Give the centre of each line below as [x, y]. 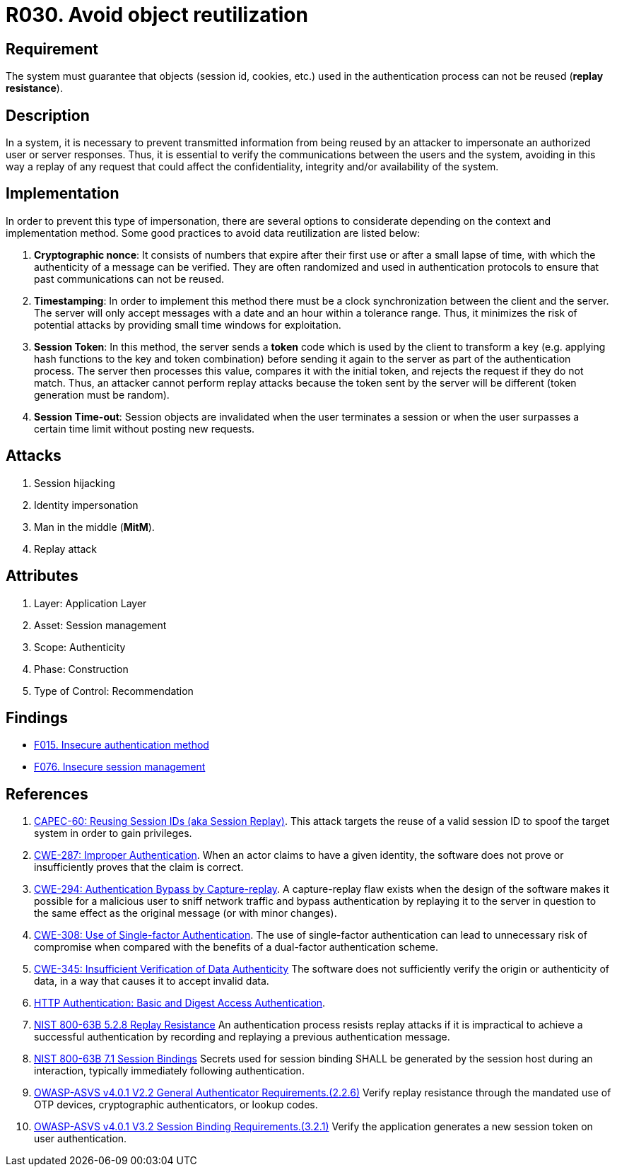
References [47, 794]
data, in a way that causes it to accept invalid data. [152, 981]
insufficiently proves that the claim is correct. [139, 867]
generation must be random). [102, 394]
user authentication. [81, 1139]
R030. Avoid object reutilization [157, 15]
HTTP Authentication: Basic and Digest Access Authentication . [180, 1003]
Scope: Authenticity [80, 647]
